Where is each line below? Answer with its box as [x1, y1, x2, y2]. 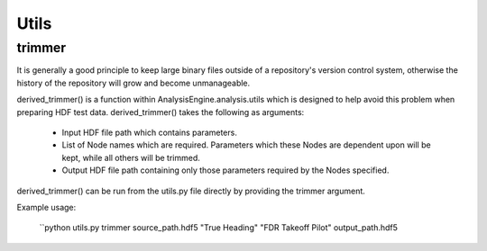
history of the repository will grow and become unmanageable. [16, 77, 251, 88]
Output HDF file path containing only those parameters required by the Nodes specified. [61, 165, 390, 175]
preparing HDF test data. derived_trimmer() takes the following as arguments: [16, 106, 305, 117]
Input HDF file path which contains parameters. [61, 127, 238, 138]
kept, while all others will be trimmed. [61, 152, 200, 163]
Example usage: [16, 202, 77, 212]
